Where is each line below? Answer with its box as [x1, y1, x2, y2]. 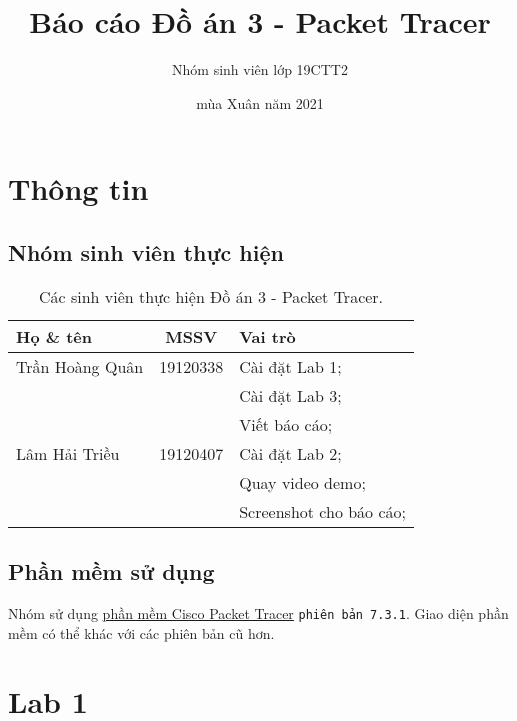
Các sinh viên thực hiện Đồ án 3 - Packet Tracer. [38, 284, 384, 308]
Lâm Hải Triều [16, 441, 120, 465]
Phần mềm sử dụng [8, 556, 215, 587]
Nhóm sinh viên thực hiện [8, 236, 284, 267]
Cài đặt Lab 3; [239, 383, 342, 407]
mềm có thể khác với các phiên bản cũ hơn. [8, 622, 275, 643]
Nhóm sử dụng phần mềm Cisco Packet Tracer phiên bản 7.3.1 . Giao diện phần [8, 602, 509, 623]
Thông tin [8, 168, 149, 209]
